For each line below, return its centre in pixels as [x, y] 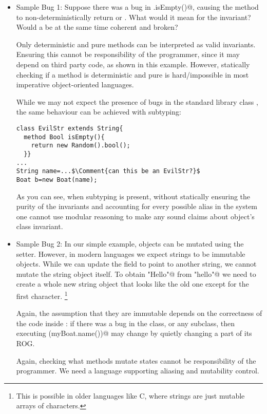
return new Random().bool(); [81, 146]
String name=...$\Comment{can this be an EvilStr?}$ [108, 171]
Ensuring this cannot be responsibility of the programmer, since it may [128, 54]
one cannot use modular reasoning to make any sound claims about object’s [135, 216]
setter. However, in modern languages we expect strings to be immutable [131, 253]
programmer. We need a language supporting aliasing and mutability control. [138, 371]
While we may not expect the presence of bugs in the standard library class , [137, 101]
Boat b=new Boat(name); [57, 180]
